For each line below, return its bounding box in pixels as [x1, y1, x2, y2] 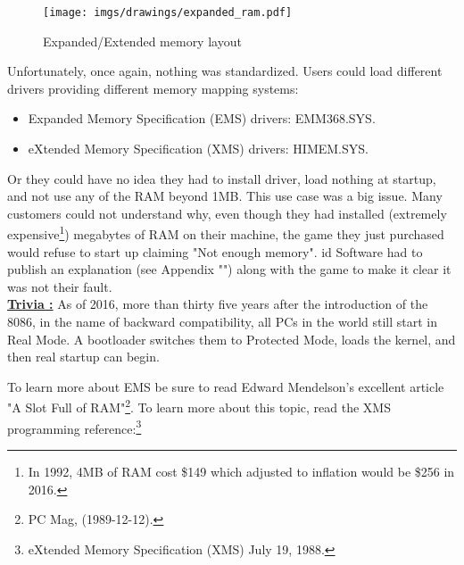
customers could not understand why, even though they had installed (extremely [7, 204, 447, 222]
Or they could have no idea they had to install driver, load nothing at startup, [7, 169, 436, 187]
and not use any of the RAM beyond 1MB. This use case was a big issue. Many [7, 187, 443, 205]
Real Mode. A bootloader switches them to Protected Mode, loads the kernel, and [7, 329, 456, 348]
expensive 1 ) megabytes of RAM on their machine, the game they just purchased [7, 222, 444, 244]
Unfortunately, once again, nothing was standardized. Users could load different [7, 62, 443, 80]
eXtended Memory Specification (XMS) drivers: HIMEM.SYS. [28, 139, 369, 158]
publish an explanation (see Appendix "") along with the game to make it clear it [7, 260, 452, 278]
